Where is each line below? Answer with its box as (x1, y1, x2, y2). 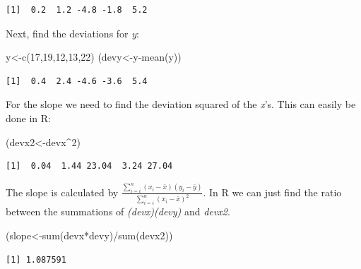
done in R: (6, 110, 51, 125)
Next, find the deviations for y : (6, 25, 139, 40)
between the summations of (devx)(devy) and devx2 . (6, 204, 230, 219)
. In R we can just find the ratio (203, 184, 342, 199)
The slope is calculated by (6, 184, 119, 199)
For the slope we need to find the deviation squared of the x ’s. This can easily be (6, 97, 356, 112)
